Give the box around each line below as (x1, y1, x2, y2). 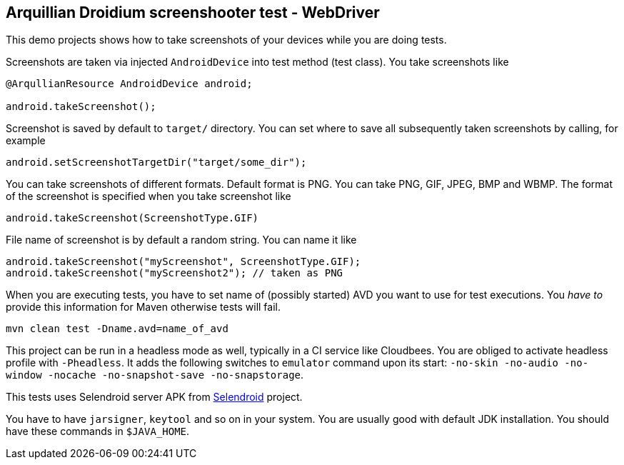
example (6, 134, 46, 147)
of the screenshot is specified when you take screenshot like (6, 190, 291, 203)
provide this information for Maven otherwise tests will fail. (6, 301, 281, 314)
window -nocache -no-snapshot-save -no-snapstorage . (6, 369, 304, 381)
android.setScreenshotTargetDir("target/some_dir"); (6, 156, 307, 169)
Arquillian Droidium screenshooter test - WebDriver (6, 4, 380, 21)
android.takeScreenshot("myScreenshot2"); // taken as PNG (6, 267, 343, 279)
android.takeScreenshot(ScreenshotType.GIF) (6, 212, 259, 224)
